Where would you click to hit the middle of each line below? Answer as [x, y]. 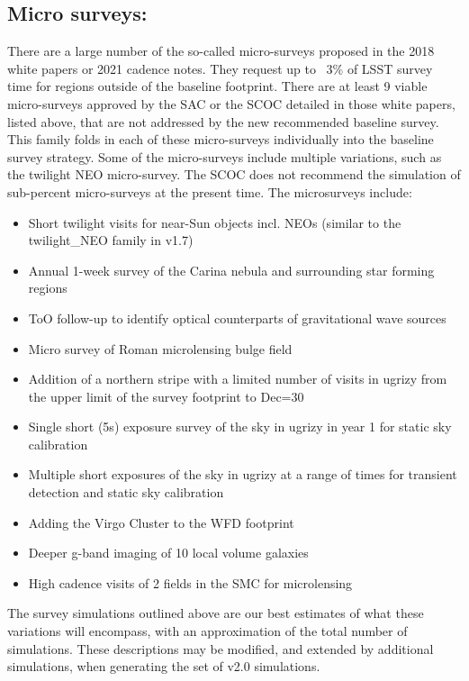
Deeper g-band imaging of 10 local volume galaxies [168, 553]
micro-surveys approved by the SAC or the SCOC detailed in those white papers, [231, 103]
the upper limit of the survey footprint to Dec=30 [166, 396]
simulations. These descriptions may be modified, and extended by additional [221, 648]
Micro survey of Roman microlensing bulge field [160, 348]
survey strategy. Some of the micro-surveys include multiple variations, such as [225, 156]
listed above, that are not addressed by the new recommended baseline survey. [223, 121]
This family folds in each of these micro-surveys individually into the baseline [221, 139]
